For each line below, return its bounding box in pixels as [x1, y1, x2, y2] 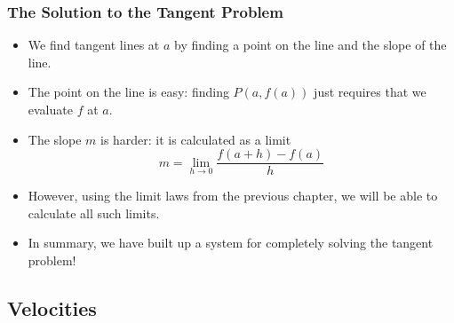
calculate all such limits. [28, 203, 160, 222]
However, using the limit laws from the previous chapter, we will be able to [28, 186, 438, 205]
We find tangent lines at [28, 35, 160, 54]
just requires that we [314, 83, 426, 101]
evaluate [28, 100, 73, 118]
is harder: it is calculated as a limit [100, 130, 291, 148]
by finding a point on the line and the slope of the [174, 35, 447, 54]
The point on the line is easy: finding [28, 83, 229, 101]
